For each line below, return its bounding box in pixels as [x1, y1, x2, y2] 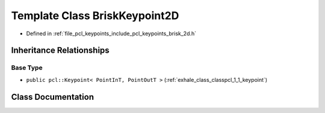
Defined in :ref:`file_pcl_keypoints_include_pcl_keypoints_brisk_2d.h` [26, 30, 197, 37]
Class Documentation [11, 91, 94, 102]
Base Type [11, 63, 43, 72]
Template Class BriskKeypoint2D [11, 9, 179, 22]
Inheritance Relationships [11, 45, 110, 56]
